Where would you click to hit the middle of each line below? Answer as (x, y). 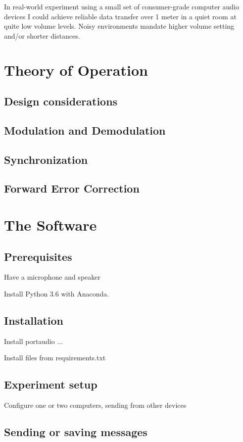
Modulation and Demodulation (85, 130)
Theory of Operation (76, 70)
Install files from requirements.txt (55, 358)
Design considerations (61, 101)
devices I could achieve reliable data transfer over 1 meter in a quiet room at (120, 16)
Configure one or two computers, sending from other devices (95, 405)
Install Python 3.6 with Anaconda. (57, 294)
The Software (50, 225)
